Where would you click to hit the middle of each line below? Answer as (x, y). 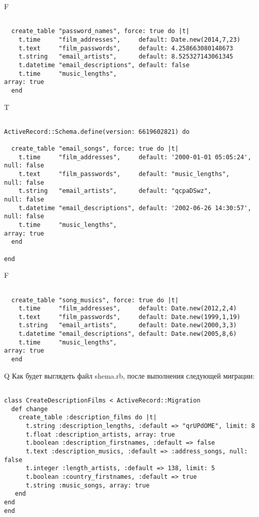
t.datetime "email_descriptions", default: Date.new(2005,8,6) (128, 334)
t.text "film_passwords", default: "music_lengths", (124, 174)
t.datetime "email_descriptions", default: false (104, 65)
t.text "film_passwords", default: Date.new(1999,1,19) (129, 317)
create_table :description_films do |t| (88, 418)
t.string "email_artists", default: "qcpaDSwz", (115, 191)
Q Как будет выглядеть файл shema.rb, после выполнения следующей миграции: (129, 375)
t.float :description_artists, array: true (100, 434)
